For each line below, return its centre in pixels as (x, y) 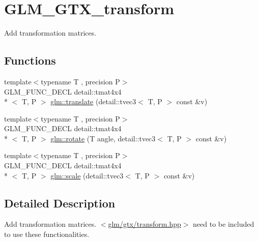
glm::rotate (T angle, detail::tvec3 (103, 138)
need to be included (224, 224)
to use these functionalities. (47, 234)
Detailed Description (60, 203)
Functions (30, 60)
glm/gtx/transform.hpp (145, 224)
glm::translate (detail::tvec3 (93, 101)
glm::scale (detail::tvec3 (87, 175)
